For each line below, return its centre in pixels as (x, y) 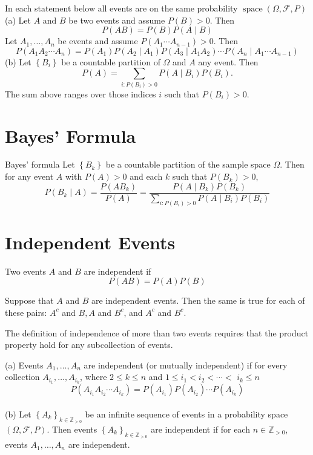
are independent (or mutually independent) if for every (186, 365)
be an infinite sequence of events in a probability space (186, 414)
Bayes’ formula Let (40, 164)
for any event (29, 176)
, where (94, 377)
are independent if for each (200, 429)
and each (146, 176)
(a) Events (24, 365)
